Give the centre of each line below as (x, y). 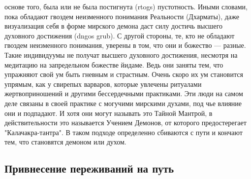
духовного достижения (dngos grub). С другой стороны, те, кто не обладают (120, 35)
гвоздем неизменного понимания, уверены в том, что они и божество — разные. (125, 45)
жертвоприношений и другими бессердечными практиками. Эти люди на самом (124, 93)
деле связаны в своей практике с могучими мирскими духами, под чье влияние (123, 103)
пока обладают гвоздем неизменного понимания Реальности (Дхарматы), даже (122, 16)
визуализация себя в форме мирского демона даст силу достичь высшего (114, 26)
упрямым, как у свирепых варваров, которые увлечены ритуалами (103, 84)
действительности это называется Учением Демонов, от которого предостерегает (125, 123)
